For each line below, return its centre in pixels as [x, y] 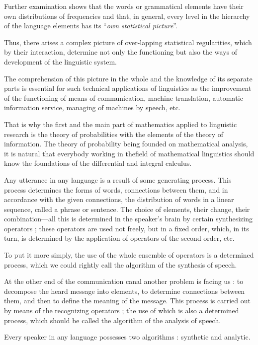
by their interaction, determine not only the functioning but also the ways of [121, 52]
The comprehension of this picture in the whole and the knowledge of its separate [128, 78]
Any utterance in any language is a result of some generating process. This [118, 179]
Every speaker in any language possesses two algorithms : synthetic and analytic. [127, 337]
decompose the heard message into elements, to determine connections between [125, 291]
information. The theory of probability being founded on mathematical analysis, [126, 144]
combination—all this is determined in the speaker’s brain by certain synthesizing [128, 219]
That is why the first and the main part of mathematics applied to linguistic [121, 124]
